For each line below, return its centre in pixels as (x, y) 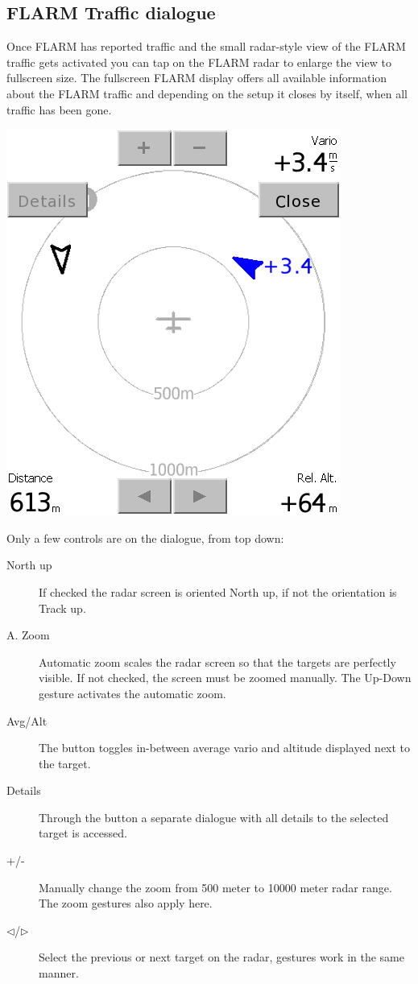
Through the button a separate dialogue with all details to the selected (214, 817)
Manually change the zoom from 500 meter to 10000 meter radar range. (215, 887)
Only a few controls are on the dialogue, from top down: (145, 537)
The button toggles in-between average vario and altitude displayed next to (225, 748)
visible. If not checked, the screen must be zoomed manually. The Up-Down (225, 678)
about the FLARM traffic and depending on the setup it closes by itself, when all (207, 93)
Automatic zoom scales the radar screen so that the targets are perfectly (217, 662)
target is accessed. (83, 833)
